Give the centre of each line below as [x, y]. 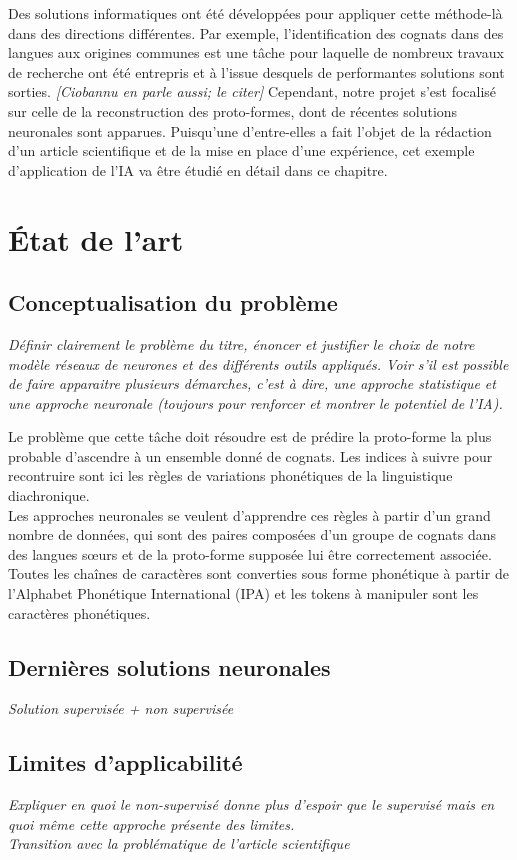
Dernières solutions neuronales [169, 666]
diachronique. [49, 495]
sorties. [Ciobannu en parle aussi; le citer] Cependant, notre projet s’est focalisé [252, 91]
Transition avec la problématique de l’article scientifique [179, 843]
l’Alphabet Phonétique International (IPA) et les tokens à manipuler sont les [243, 593]
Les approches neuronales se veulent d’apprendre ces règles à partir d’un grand [249, 514]
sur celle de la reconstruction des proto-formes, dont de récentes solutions [233, 110]
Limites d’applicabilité [125, 762]
